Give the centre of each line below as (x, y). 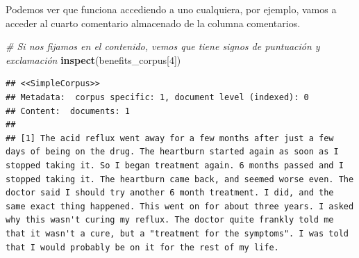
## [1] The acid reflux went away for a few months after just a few (170, 138)
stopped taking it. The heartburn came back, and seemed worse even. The (180, 179)
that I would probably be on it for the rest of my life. (142, 247)
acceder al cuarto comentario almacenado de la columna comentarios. (153, 23)
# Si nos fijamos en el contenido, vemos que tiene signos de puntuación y (163, 46)
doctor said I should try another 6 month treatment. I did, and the (170, 193)
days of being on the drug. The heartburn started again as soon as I (172, 152)
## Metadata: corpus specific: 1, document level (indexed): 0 (157, 97)
